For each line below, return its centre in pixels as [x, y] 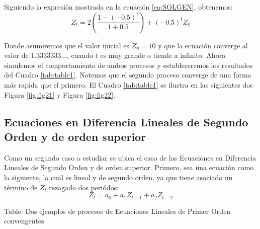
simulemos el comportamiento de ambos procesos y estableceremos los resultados [128, 65]
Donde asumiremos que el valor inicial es [67, 45]
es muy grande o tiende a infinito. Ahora [163, 55]
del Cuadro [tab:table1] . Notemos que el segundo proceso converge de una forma [128, 75]
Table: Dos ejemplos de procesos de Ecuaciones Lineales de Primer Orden [117, 211]
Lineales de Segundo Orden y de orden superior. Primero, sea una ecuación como [129, 167]
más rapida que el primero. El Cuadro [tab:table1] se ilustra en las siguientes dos [128, 84]
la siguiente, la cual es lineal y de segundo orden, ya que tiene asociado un [118, 177]
